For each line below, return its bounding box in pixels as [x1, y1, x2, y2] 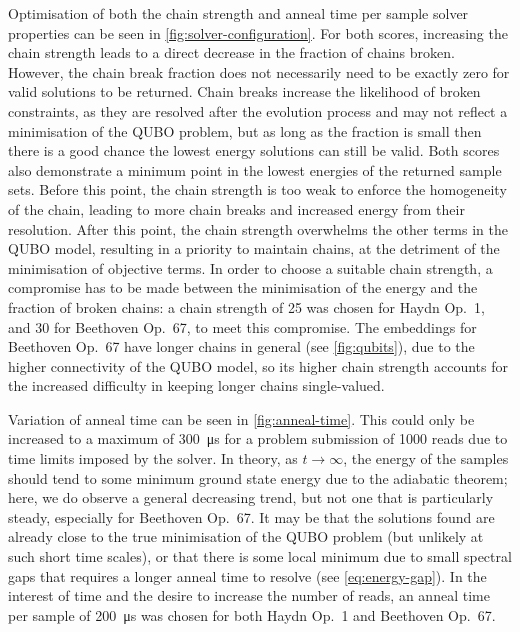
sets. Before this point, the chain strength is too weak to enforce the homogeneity [8, 179, 507, 200]
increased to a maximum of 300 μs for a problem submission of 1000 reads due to [8, 428, 508, 449]
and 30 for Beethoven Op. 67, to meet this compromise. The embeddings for [8, 316, 477, 337]
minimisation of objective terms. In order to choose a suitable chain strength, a [8, 257, 493, 278]
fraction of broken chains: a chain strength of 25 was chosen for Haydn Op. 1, [8, 296, 485, 317]
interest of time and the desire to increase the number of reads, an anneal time [8, 585, 490, 606]
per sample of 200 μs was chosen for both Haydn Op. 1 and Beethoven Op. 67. [8, 604, 496, 625]
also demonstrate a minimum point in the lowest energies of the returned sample [8, 159, 502, 180]
